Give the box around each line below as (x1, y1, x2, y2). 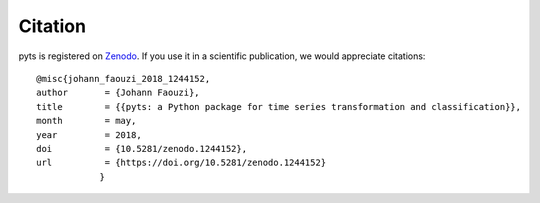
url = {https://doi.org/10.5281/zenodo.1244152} (36, 157, 327, 169)
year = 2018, (36, 129, 142, 140)
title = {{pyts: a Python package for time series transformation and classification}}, (36, 101, 522, 112)
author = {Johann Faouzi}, (36, 87, 200, 99)
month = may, (36, 115, 137, 127)
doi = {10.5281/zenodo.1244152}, (36, 143, 248, 154)
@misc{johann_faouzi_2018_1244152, (36, 73, 211, 84)
